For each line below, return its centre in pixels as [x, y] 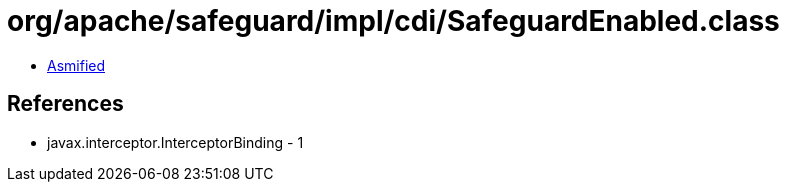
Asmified [76, 65]
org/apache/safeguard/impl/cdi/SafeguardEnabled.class [393, 21]
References [65, 104]
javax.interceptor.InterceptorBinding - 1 [175, 142]
